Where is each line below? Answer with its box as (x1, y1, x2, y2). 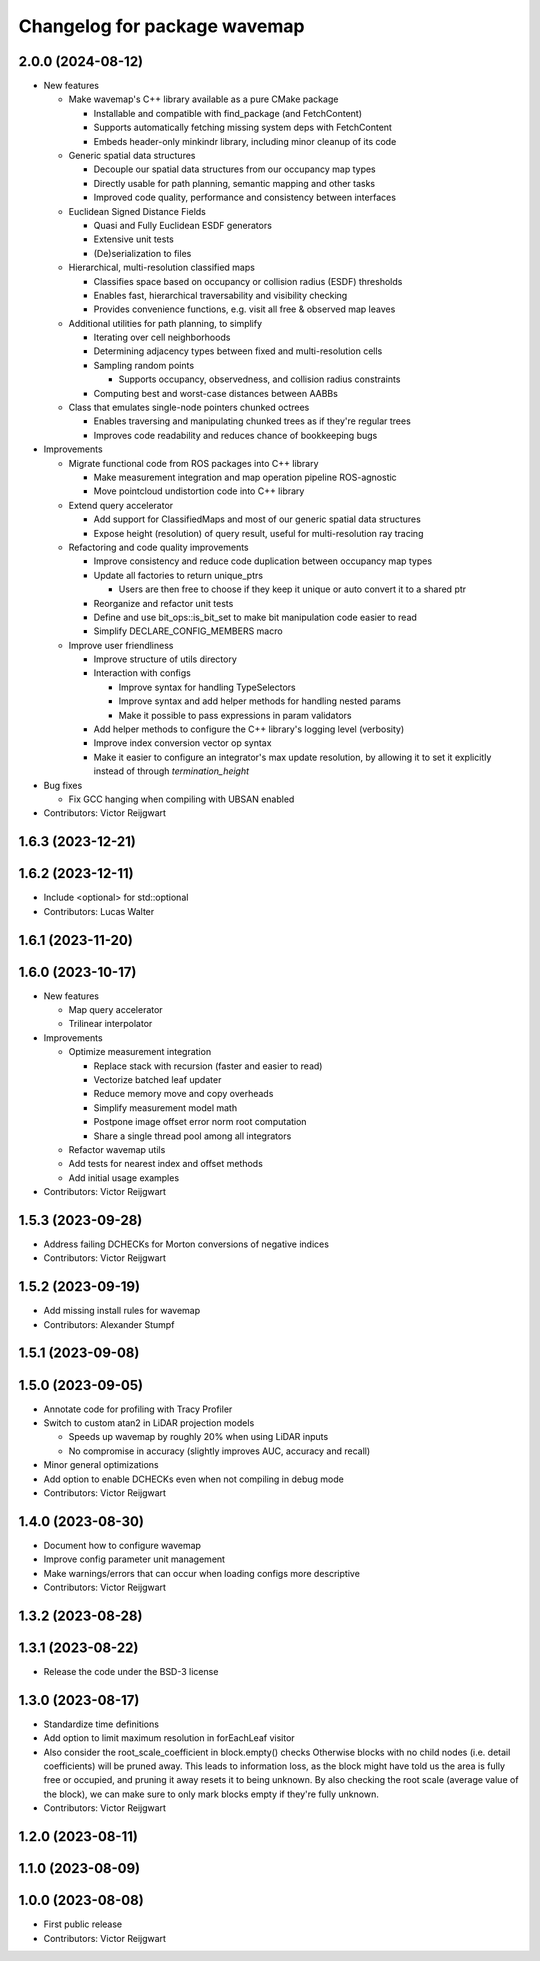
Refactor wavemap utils (68, 1143, 166, 1155)
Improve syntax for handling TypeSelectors (118, 681, 296, 693)
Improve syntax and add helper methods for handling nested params (118, 695, 402, 707)
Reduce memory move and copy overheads (93, 1088, 274, 1100)
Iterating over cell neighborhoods (93, 331, 231, 344)
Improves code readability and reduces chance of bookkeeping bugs (93, 429, 378, 441)
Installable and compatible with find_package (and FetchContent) (93, 107, 363, 119)
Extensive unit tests (93, 233, 174, 245)
